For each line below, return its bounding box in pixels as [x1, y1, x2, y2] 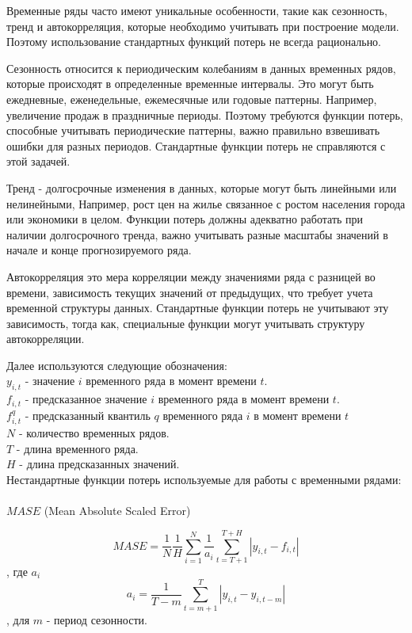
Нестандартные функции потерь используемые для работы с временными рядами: [6, 471, 402, 487]
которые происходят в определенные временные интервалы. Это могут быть [6, 75, 374, 92]
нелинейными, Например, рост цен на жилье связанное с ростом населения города [6, 195, 406, 212]
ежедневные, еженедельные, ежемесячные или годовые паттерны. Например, [6, 90, 377, 107]
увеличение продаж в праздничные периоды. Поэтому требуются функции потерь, [6, 106, 403, 123]
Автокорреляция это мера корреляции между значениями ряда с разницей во [6, 268, 376, 284]
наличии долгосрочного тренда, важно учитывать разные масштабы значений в [6, 226, 388, 242]
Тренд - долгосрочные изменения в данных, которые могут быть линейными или [6, 179, 397, 196]
